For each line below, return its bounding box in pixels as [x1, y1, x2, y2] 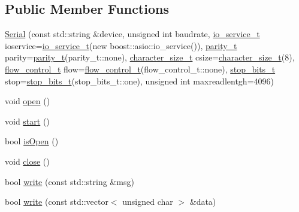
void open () [5, 95, 50, 107]
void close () [5, 155, 50, 167]
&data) [189, 195, 216, 208]
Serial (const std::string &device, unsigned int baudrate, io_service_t [5, 28, 260, 40]
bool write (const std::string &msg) [5, 175, 134, 187]
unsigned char [122, 195, 173, 208]
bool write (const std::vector [5, 195, 108, 208]
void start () [5, 114, 50, 127]
